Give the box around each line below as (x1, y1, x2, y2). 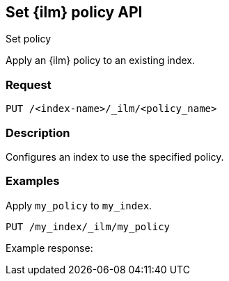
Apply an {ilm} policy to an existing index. (6, 54, 195, 67)
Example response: (6, 241, 93, 254)
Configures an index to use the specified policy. (6, 150, 224, 163)
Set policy (6, 33, 52, 45)
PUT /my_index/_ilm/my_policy (6, 220, 171, 232)
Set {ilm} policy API (6, 3, 143, 21)
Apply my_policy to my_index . (6, 199, 152, 211)
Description (6, 125, 70, 140)
